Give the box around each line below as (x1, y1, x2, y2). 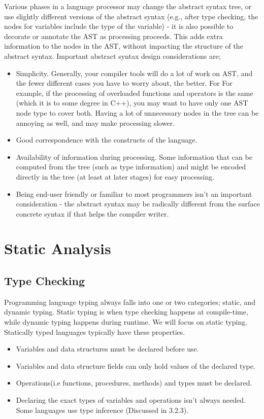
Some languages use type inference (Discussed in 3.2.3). (16, 404, 189, 415)
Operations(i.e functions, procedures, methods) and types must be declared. (16, 377, 252, 388)
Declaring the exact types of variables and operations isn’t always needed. (16, 395, 246, 405)
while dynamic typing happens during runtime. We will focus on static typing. (4, 317, 248, 327)
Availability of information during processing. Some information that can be (16, 151, 252, 162)
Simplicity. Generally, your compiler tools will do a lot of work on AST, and (16, 67, 253, 78)
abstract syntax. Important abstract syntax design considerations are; (4, 50, 221, 61)
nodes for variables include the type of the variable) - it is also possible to (4, 21, 234, 31)
